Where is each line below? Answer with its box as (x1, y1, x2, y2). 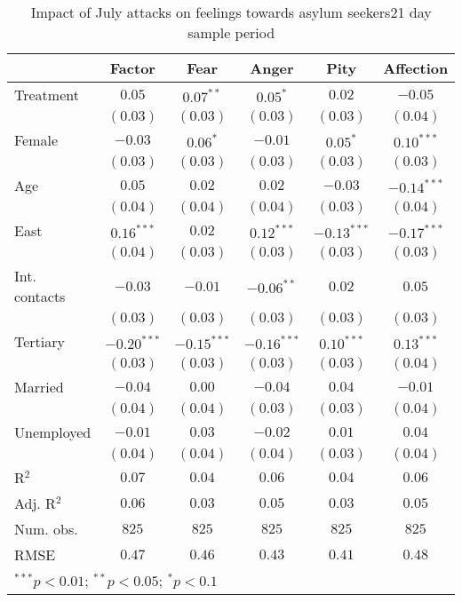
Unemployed (14, 422, 92, 442)
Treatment (14, 84, 79, 105)
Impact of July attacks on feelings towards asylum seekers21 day (30, 2, 432, 22)
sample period (187, 22, 275, 43)
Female (14, 130, 59, 150)
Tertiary (14, 331, 65, 352)
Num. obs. (14, 519, 78, 539)
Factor (109, 58, 155, 78)
